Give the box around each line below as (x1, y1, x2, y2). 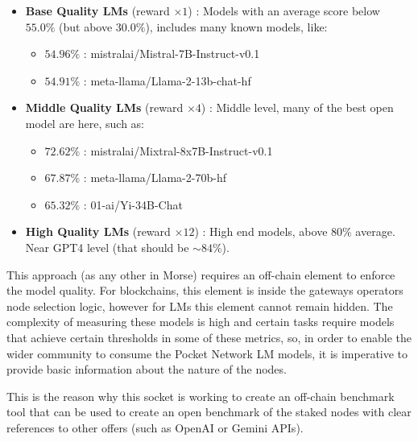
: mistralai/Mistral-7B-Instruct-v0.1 (83, 45, 260, 62)
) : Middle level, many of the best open (201, 99, 394, 116)
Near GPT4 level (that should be (25, 238, 189, 255)
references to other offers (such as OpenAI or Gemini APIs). (6, 419, 304, 436)
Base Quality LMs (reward (25, 2, 170, 19)
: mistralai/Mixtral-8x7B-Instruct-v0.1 (83, 142, 273, 159)
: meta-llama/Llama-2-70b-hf (83, 169, 226, 186)
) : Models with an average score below (188, 2, 380, 19)
